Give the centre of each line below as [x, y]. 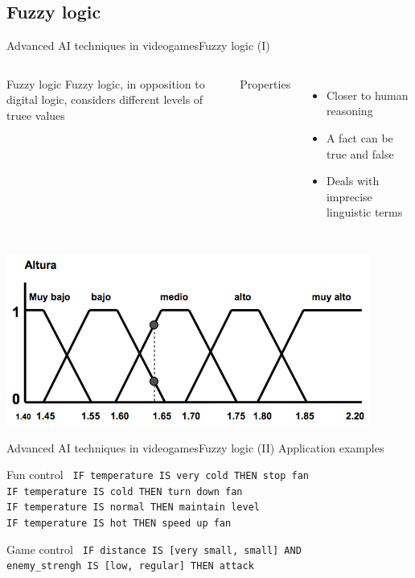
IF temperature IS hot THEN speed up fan [119, 524]
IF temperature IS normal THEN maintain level [133, 508]
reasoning [349, 111]
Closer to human [367, 95]
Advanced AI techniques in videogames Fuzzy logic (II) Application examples [195, 447]
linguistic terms [364, 212]
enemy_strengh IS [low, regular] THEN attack [130, 566]
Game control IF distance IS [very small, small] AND [154, 549]
